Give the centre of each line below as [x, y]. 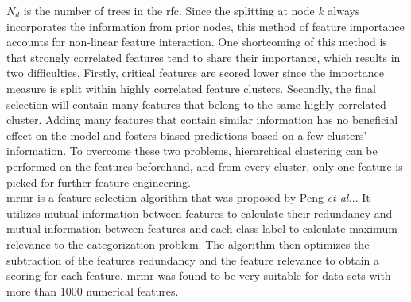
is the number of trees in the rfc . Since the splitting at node [169, 10]
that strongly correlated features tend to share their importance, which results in [204, 57]
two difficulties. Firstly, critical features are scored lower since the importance [195, 73]
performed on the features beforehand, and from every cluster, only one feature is [205, 166]
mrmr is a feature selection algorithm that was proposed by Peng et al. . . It [188, 197]
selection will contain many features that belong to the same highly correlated [196, 104]
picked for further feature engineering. [99, 182]
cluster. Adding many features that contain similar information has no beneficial [202, 120]
